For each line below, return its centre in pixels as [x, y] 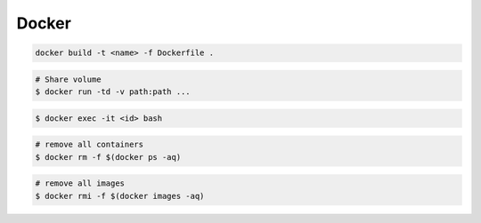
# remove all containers [90, 145]
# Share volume [68, 79]
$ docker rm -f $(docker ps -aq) [108, 157]
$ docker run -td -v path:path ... [113, 92]
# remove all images [80, 183]
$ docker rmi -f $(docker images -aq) [120, 196]
